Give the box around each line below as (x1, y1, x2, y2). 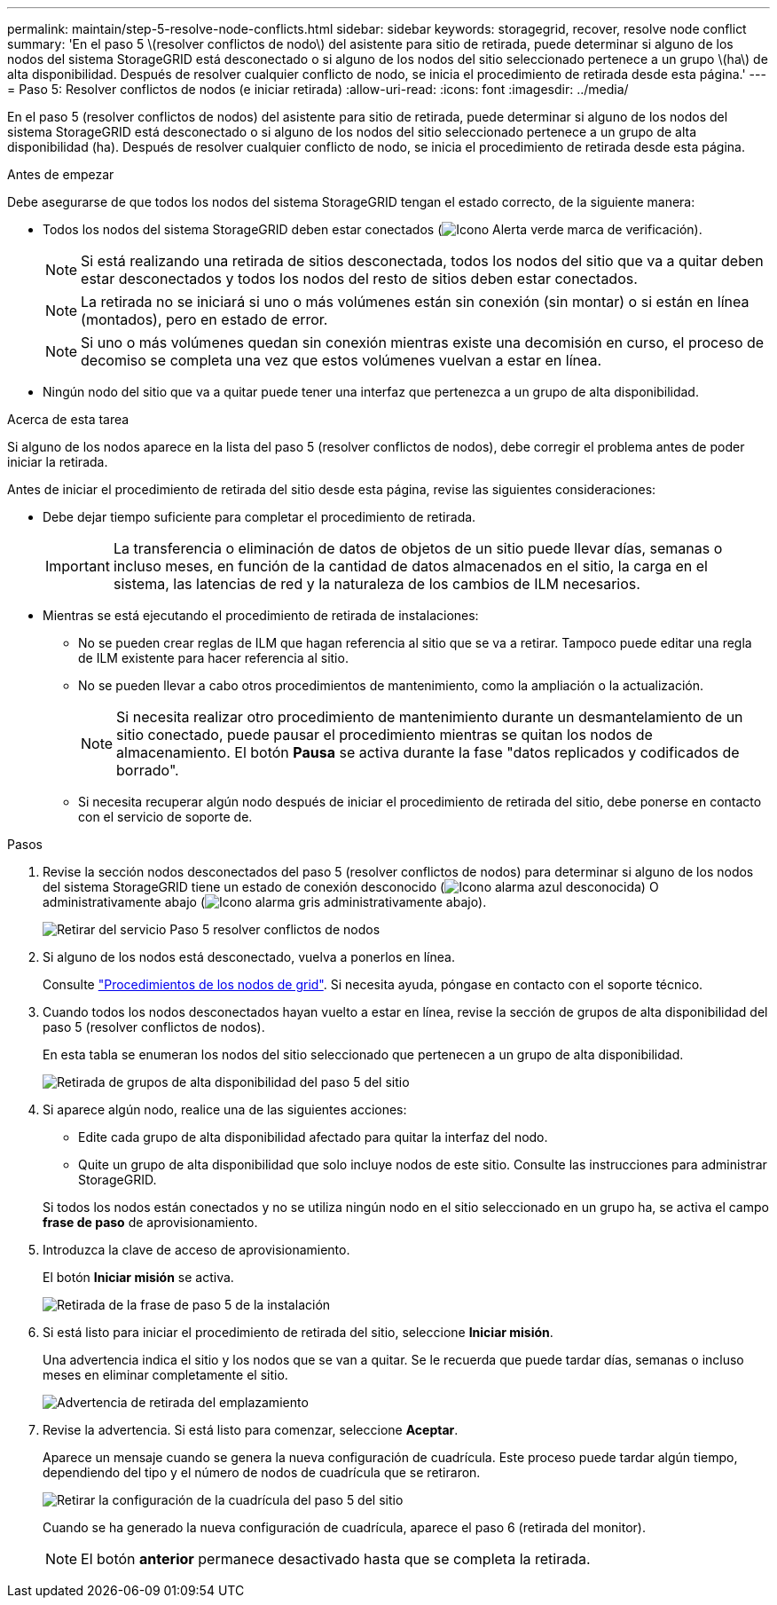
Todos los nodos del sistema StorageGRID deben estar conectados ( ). (43, 222, 702, 237)
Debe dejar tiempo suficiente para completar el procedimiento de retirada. (43, 509, 476, 524)
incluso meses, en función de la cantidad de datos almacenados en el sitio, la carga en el (113, 557, 708, 575)
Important (45, 557, 110, 575)
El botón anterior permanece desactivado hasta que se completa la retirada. (81, 1550, 591, 1568)
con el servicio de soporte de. (78, 809, 253, 824)
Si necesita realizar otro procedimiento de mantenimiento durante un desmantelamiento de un (116, 708, 743, 726)
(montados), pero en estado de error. (81, 311, 328, 328)
